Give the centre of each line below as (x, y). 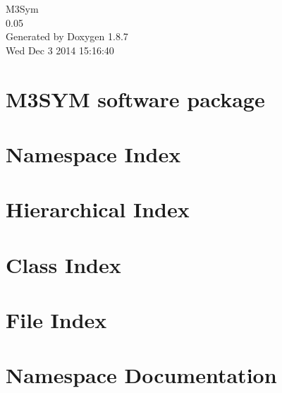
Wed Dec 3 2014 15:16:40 (60, 50)
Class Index (63, 264)
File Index (56, 320)
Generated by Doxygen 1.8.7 (67, 36)
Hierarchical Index (98, 209)
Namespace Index (93, 153)
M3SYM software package (135, 98)
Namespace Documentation (141, 375)
